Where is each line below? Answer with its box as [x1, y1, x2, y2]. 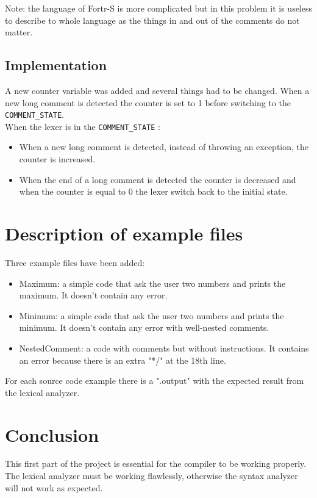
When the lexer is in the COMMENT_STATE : [5, 120, 160, 132]
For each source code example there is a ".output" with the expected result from [5, 374, 304, 387]
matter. [5, 26, 33, 38]
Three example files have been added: [5, 256, 145, 269]
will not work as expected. [5, 481, 103, 494]
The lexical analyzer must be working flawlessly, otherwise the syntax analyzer [5, 469, 298, 482]
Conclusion [5, 422, 99, 447]
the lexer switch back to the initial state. [135, 185, 288, 198]
